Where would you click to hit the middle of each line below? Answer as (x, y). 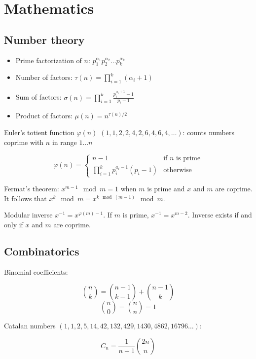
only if (14, 225)
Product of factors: (44, 116)
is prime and (166, 189)
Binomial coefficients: (36, 271)
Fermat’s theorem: (32, 189)
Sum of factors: (38, 97)
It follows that (25, 198)
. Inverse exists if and (220, 215)
